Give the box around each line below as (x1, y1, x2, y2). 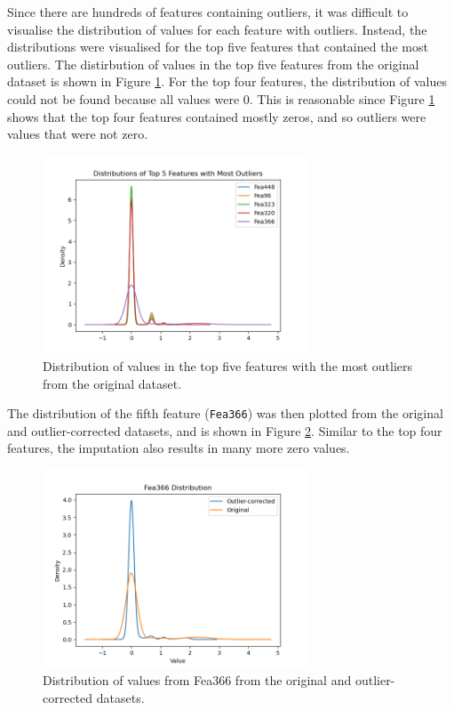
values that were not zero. (7, 125, 148, 143)
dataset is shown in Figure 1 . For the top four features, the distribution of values (7, 72, 447, 91)
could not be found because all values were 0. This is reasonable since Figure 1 (7, 89, 435, 108)
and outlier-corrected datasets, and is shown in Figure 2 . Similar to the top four (7, 421, 442, 440)
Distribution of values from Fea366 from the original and (43, 671, 352, 690)
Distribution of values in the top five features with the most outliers (43, 356, 413, 375)
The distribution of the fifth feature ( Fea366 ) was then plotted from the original (7, 404, 443, 423)
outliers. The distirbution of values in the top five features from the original (7, 54, 419, 73)
